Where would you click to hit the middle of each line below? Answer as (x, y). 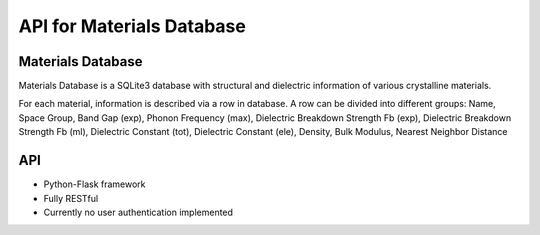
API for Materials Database (132, 26)
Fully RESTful (71, 198)
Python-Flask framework (94, 184)
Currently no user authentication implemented (138, 212)
